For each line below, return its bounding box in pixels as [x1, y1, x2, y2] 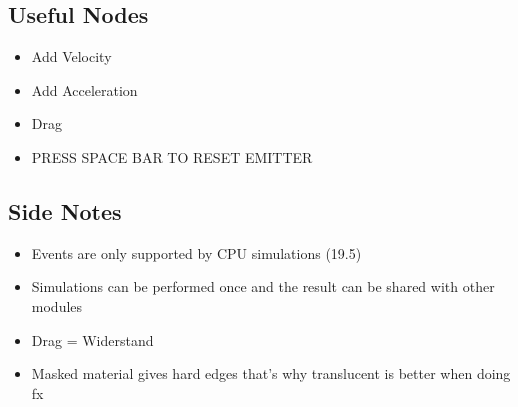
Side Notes [8, 195, 122, 226]
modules [31, 295, 83, 316]
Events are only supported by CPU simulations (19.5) [31, 242, 362, 263]
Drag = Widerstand [31, 329, 154, 350]
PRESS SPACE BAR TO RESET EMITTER [31, 146, 313, 167]
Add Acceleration [31, 79, 138, 100]
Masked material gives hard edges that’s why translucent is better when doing [31, 363, 511, 384]
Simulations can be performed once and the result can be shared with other [31, 276, 495, 297]
